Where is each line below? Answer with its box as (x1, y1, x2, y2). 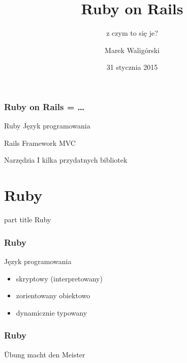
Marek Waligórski (105, 44, 160, 55)
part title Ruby (4, 214, 51, 225)
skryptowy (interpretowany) (16, 273, 103, 283)
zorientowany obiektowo (16, 290, 90, 301)
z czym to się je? (106, 28, 158, 38)
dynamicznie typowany (16, 307, 87, 318)
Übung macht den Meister (4, 349, 85, 359)
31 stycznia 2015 (106, 62, 158, 72)
